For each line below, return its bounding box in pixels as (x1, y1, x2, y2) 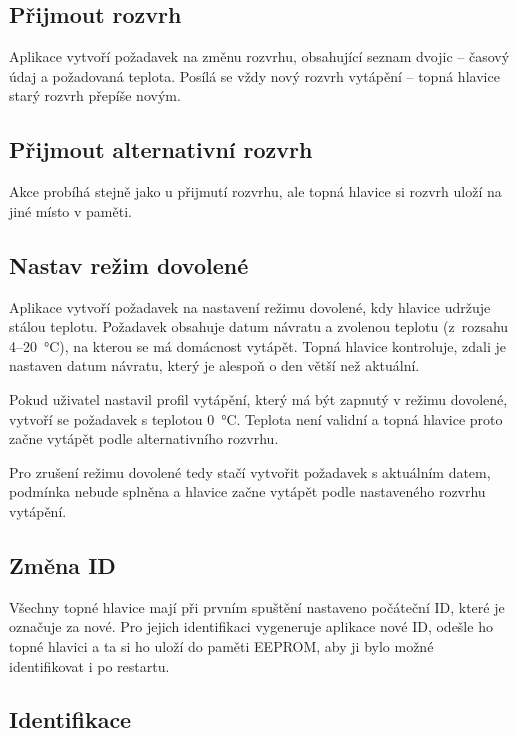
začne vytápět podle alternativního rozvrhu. (9, 428, 279, 449)
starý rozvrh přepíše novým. (9, 85, 181, 106)
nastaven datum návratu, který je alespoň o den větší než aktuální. (9, 355, 420, 376)
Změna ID (9, 549, 116, 580)
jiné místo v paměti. (9, 200, 132, 221)
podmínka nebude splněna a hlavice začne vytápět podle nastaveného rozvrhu (9, 481, 486, 502)
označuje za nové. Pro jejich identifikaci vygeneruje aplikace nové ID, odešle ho (9, 616, 493, 637)
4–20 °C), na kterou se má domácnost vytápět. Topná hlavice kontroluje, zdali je (9, 335, 507, 356)
